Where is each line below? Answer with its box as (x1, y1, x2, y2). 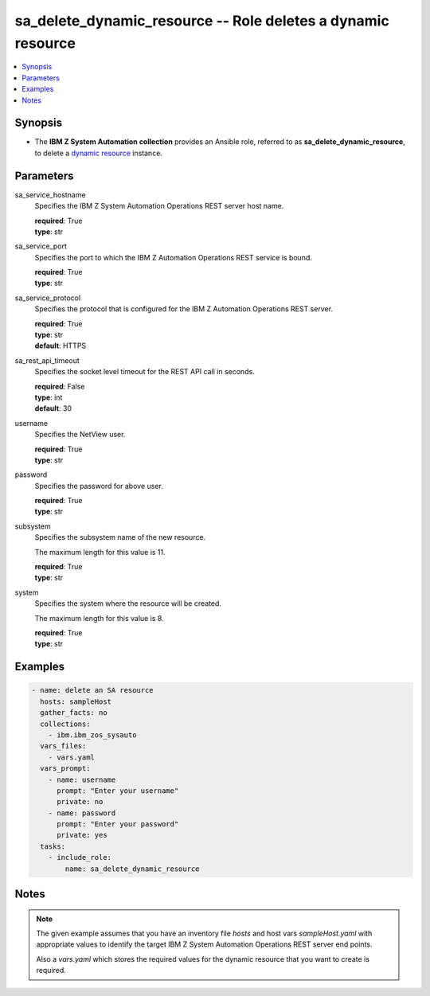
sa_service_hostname (14, 189, 87, 199)
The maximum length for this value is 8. (34, 613, 164, 623)
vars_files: (40, 741, 87, 751)
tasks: (40, 842, 66, 851)
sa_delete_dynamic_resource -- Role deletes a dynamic (14, 12, 389, 29)
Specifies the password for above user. (34, 481, 163, 490)
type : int (34, 393, 63, 402)
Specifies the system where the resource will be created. (34, 599, 222, 608)
